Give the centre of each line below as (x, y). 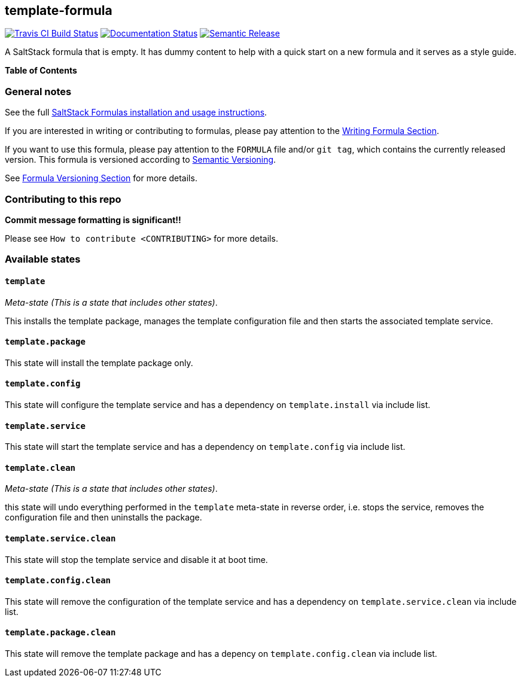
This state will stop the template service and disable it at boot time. (136, 559)
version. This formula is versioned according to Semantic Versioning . (141, 160)
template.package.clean (60, 633)
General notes (38, 91)
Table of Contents (41, 71)
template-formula (59, 10)
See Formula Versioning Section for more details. (101, 178)
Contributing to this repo (63, 199)
